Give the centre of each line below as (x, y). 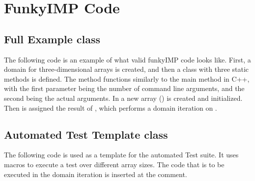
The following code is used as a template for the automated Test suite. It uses (121, 155)
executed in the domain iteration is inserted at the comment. (96, 174)
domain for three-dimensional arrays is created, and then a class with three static (127, 69)
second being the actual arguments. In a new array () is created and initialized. (123, 98)
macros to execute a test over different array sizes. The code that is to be (114, 164)
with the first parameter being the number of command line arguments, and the (124, 88)
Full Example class (52, 39)
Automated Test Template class (86, 134)
